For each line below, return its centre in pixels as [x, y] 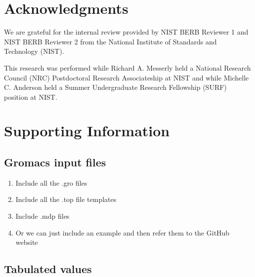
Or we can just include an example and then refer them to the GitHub [123, 232]
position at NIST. [31, 97]
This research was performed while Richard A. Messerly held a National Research [127, 67]
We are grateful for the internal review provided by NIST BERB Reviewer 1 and [126, 32]
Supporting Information [87, 131]
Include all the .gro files [51, 182]
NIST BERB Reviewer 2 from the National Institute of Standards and [110, 41]
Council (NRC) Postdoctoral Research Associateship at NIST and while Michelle [127, 77]
